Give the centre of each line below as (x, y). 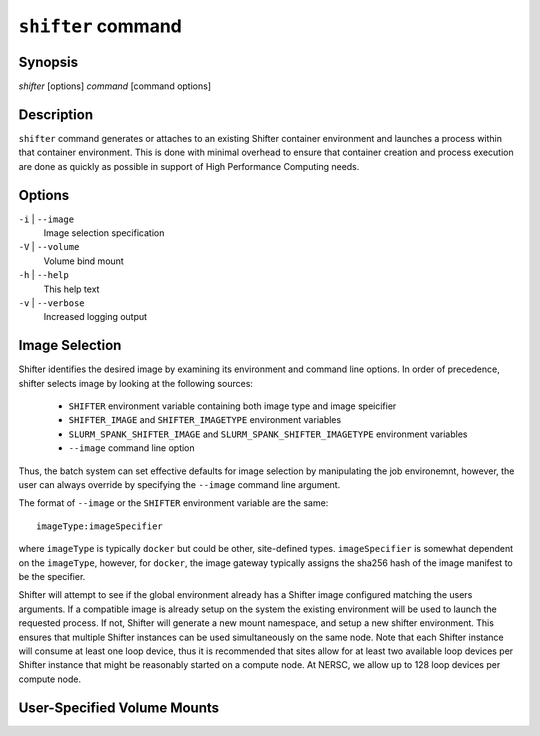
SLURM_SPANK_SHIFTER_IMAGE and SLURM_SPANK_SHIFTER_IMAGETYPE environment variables (268, 434)
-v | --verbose (51, 303)
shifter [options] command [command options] (115, 86)
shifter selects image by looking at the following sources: (136, 383)
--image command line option (131, 448)
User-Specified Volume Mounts (119, 707)
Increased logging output (95, 317)
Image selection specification (104, 233)
